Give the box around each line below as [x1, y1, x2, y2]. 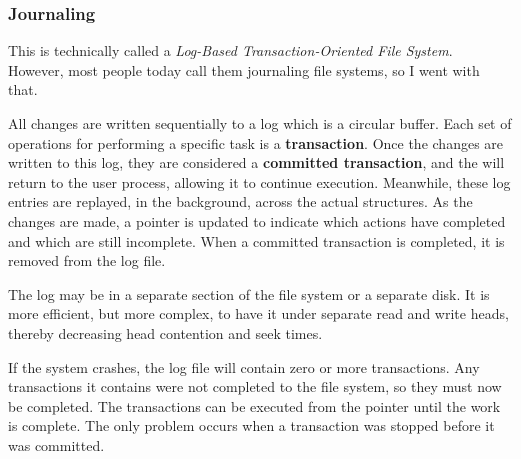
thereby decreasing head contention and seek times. [8, 322, 323, 343]
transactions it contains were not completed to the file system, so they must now [8, 376, 502, 397]
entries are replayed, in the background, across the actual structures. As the [8, 191, 473, 212]
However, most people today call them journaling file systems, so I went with [8, 59, 480, 80]
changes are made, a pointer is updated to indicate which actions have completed [8, 210, 506, 231]
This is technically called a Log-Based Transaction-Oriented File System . [8, 40, 453, 61]
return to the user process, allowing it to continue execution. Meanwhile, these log [8, 171, 511, 192]
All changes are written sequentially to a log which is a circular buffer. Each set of [8, 113, 512, 133]
